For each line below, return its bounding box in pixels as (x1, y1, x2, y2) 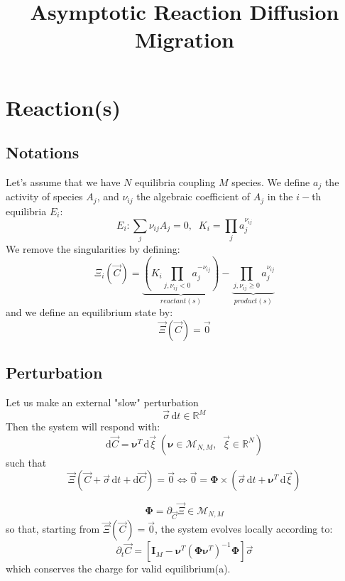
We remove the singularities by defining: (6, 241, 180, 256)
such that (6, 455, 47, 469)
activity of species (6, 189, 83, 204)
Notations (6, 141, 80, 163)
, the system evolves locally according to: (155, 521, 333, 536)
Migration (135, 25, 234, 54)
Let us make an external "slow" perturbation (6, 395, 199, 410)
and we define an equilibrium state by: (6, 305, 173, 320)
